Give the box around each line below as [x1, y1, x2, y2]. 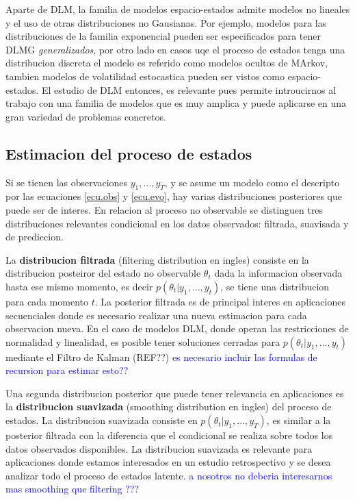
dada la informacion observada [214, 266, 343, 280]
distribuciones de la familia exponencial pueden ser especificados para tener [5, 29, 321, 43]
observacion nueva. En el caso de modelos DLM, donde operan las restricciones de [5, 321, 349, 336]
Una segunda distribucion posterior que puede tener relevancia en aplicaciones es [5, 386, 344, 400]
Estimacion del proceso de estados [5, 142, 252, 164]
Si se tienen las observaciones [5, 175, 128, 189]
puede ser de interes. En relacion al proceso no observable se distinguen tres [5, 202, 324, 216]
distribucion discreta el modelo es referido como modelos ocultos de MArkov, [5, 55, 328, 70]
